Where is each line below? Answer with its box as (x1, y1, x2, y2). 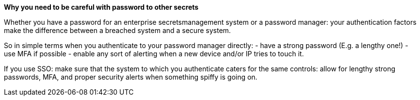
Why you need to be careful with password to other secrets (4, 3, 199, 11)
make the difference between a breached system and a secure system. (4, 26, 231, 34)
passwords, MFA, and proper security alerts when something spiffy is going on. (4, 73, 258, 81)
